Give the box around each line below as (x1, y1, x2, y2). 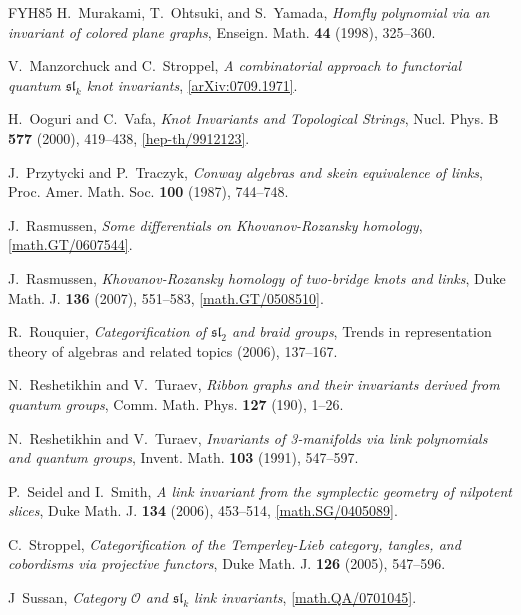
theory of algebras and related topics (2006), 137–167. (8, 340, 338, 361)
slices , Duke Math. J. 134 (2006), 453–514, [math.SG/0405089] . (8, 500, 398, 521)
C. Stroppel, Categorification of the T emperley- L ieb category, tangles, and (8, 533, 461, 554)
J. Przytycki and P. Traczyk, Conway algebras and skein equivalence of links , (8, 161, 483, 182)
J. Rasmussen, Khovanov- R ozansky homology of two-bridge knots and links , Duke (8, 267, 506, 288)
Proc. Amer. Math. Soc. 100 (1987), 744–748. (8, 181, 289, 202)
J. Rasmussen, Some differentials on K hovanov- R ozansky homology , (8, 214, 423, 235)
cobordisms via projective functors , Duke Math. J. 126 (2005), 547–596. (8, 553, 446, 574)
